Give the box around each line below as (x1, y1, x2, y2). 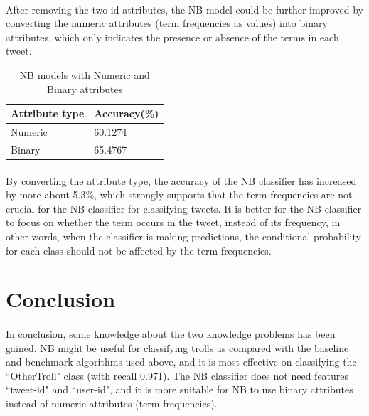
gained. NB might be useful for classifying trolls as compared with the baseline (6, 340, 349, 355)
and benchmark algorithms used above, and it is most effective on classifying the (6, 354, 357, 369)
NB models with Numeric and (19, 67, 150, 82)
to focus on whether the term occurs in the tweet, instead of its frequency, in (6, 215, 341, 230)
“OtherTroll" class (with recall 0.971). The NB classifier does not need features (6, 368, 349, 383)
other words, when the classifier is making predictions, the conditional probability (6, 228, 361, 243)
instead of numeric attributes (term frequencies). (6, 396, 218, 411)
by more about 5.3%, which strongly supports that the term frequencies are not (6, 187, 353, 202)
